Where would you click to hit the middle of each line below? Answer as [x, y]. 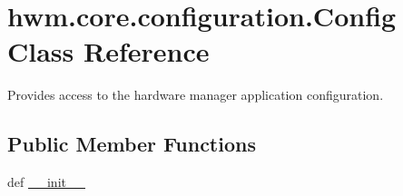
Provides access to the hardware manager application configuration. [196, 95]
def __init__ [46, 182]
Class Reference [108, 51]
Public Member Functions [132, 144]
